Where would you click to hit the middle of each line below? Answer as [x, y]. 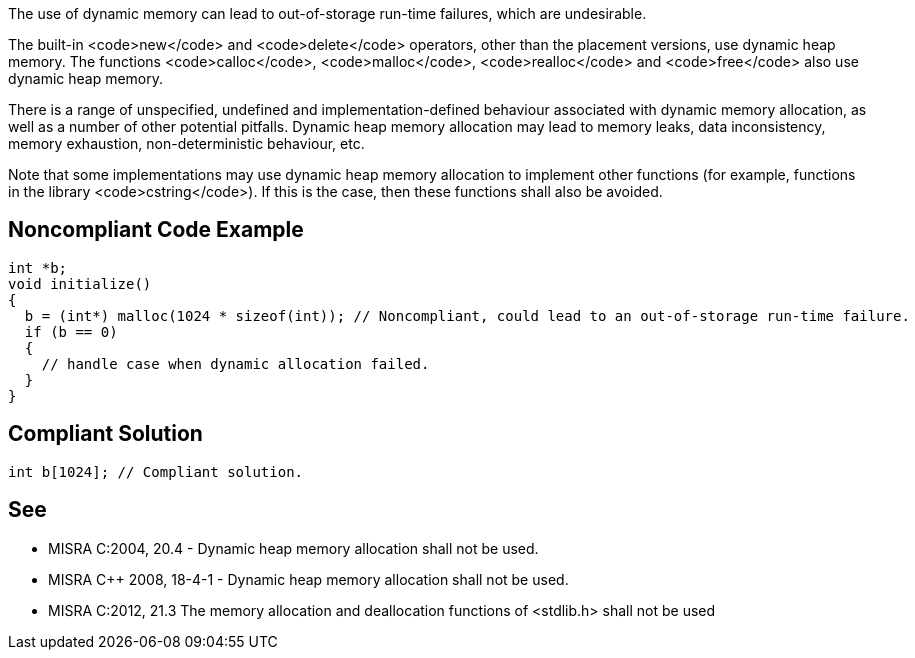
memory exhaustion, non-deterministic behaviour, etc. [186, 143]
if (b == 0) [71, 331]
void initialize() [80, 283]
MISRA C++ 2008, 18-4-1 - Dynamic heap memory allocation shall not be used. [308, 579]
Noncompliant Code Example [156, 230]
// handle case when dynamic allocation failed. [235, 363]
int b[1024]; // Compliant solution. [156, 471]
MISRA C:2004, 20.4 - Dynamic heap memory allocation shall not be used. [293, 548]
